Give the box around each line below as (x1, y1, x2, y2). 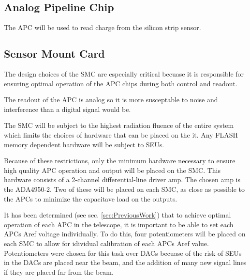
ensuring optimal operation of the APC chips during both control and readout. (4, 78, 237, 88)
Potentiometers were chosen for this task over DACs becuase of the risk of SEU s (4, 248, 242, 258)
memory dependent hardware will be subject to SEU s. (4, 139, 164, 149)
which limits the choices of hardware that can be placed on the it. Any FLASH (4, 129, 238, 140)
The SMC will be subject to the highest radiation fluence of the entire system (4, 120, 234, 130)
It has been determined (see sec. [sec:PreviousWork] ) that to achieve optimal (4, 210, 231, 220)
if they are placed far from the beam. (4, 266, 114, 277)
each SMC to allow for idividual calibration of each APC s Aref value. (4, 238, 209, 248)
